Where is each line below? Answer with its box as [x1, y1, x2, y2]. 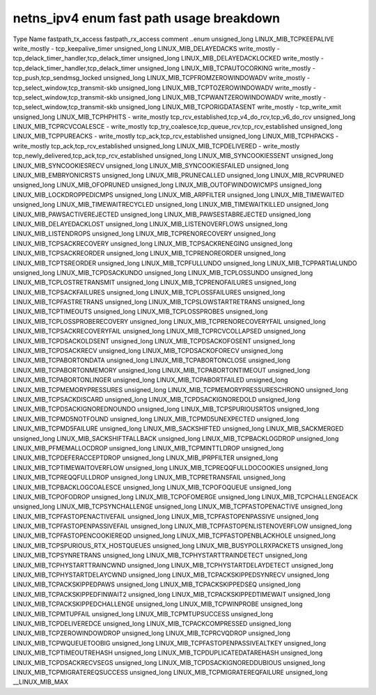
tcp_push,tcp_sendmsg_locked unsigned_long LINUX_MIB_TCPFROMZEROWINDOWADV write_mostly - [13, 74, 310, 82]
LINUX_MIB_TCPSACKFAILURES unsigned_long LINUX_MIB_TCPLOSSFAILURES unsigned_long [13, 288, 285, 296]
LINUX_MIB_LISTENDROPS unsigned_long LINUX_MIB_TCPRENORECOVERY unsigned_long [13, 230, 276, 238]
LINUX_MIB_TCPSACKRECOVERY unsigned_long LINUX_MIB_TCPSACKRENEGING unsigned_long [13, 239, 292, 247]
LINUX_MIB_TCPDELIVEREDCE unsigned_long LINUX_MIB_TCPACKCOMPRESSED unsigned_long [13, 619, 292, 627]
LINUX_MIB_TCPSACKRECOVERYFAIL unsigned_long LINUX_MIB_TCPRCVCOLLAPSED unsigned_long [13, 327, 306, 336]
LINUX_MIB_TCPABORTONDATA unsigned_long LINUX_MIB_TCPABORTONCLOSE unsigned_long [13, 356, 290, 365]
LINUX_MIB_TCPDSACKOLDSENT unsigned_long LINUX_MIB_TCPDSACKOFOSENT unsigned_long [13, 336, 295, 345]
